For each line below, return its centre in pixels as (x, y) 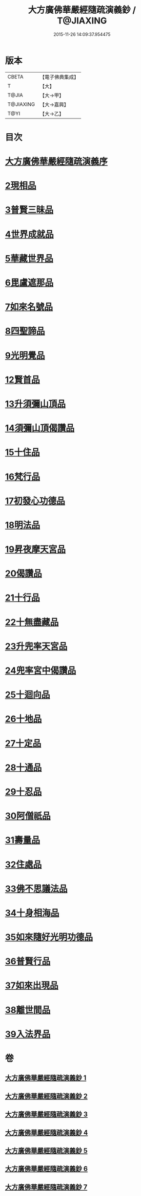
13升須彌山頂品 (35, 404)
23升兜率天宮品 (36, 646)
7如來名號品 (29, 307)
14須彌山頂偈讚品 (40, 428)
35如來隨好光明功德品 (49, 937)
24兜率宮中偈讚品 (41, 670)
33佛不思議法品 (36, 889)
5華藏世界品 (29, 258)
